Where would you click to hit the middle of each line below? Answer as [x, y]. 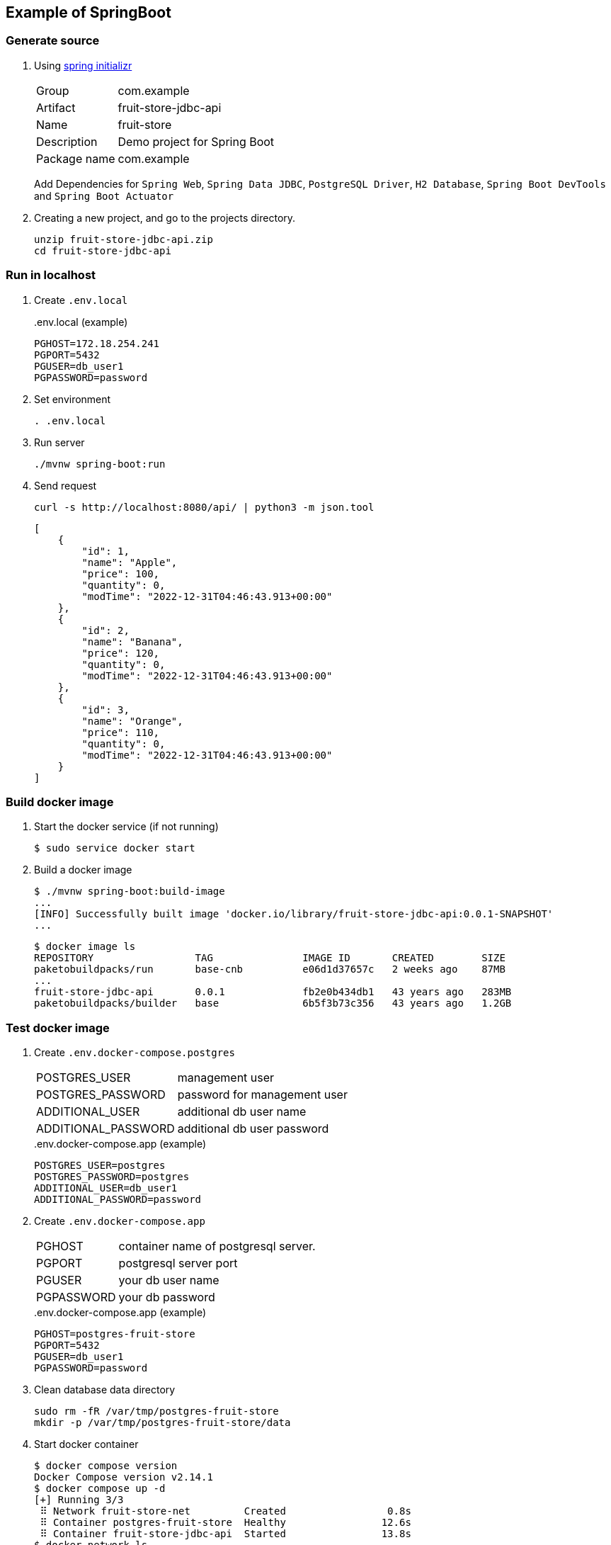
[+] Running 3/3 [79, 1500]
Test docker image [58, 1028]
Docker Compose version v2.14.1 [124, 1477]
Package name [76, 158]
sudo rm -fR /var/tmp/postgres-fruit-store [156, 1411]
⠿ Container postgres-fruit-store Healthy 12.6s [225, 1523]
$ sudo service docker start [115, 848]
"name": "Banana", [132, 641]
